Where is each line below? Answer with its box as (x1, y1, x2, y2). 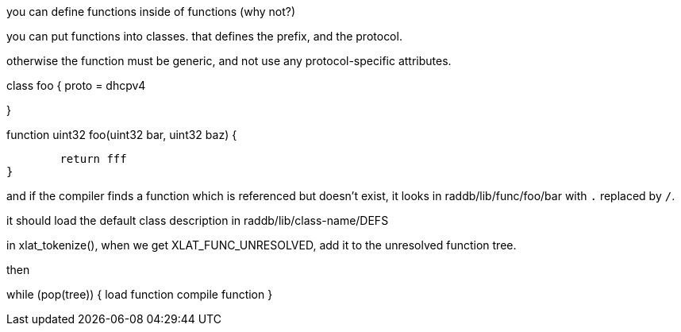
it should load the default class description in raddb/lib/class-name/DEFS (6, 214, 389, 227)
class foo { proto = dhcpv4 (6, 79, 146, 92)
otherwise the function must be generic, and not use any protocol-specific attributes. (6, 54, 452, 68)
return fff (60, 152, 127, 165)
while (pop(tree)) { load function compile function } (6, 288, 273, 301)
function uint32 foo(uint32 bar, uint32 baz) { (6, 128, 237, 141)
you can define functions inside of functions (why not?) (6, 5, 296, 18)
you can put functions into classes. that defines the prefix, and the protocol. (6, 29, 402, 43)
